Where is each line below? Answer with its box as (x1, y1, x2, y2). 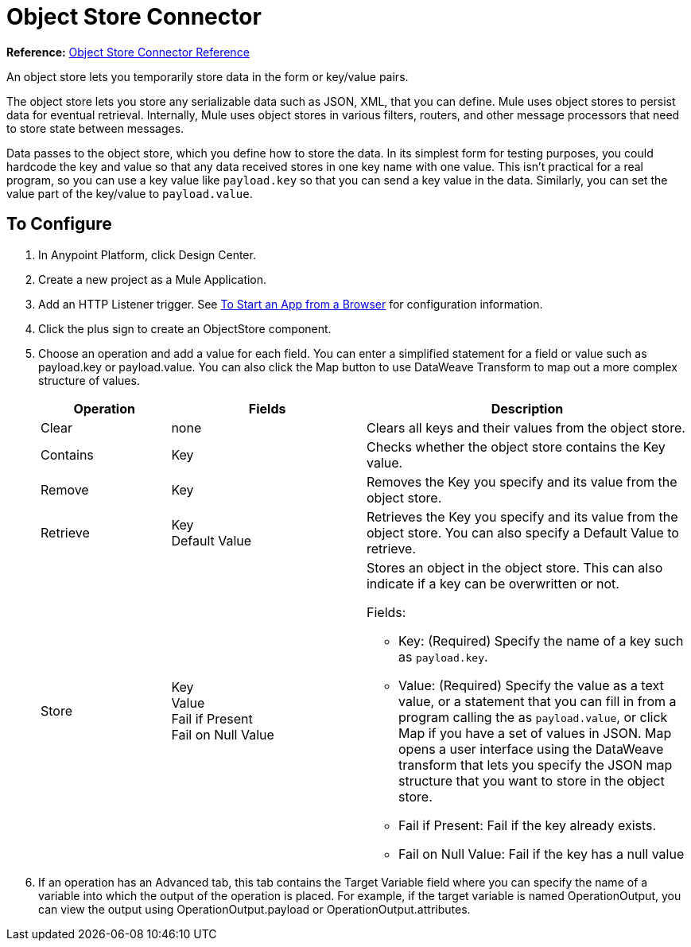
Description (491, 400, 564, 417)
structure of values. (38, 373, 140, 387)
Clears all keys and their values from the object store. (366, 419, 685, 436)
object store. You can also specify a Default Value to (366, 524, 679, 541)
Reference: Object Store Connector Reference (6, 45, 250, 59)
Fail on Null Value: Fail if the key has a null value (398, 845, 685, 862)
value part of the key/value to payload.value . (6, 186, 253, 200)
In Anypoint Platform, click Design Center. (38, 247, 256, 262)
